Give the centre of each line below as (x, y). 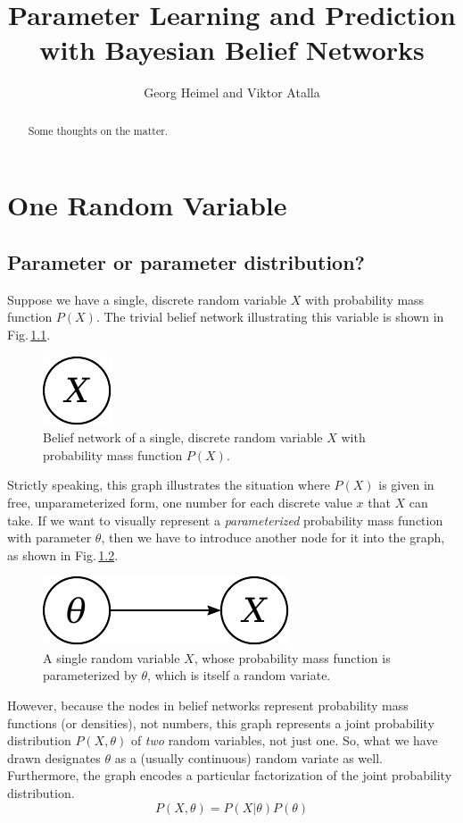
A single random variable (112, 657)
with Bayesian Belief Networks (232, 50)
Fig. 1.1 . (29, 334)
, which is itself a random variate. (239, 675)
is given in (406, 485)
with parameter (50, 537)
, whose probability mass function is (292, 657)
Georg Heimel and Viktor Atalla (232, 92)
